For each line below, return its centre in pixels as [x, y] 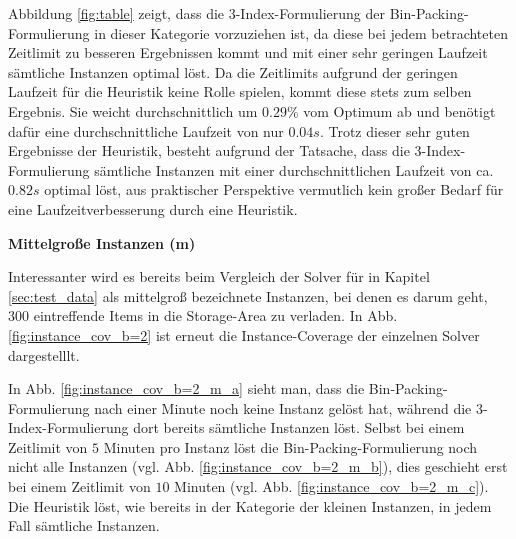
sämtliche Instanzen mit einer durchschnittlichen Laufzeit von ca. [294, 169]
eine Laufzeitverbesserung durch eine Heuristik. [153, 208]
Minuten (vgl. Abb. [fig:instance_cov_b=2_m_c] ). [331, 486]
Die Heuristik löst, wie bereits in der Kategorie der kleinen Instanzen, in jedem [250, 505]
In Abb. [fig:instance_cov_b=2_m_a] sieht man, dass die [186, 388]
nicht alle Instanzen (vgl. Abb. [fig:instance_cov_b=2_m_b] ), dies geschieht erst [258, 466]
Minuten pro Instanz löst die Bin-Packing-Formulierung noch [290, 446]
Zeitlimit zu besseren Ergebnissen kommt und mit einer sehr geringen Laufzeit [248, 52]
